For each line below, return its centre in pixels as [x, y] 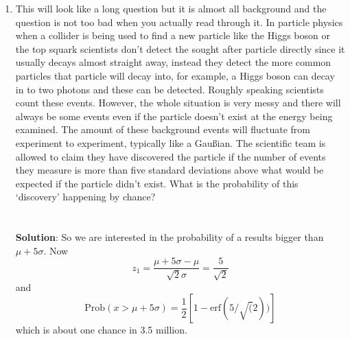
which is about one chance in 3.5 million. [101, 330]
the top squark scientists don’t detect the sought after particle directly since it [180, 48]
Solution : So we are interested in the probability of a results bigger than [170, 237]
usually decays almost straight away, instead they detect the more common [173, 62]
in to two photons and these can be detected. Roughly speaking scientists [170, 89]
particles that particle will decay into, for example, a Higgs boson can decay [175, 75]
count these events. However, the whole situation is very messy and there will [178, 103]
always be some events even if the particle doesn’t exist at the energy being [174, 116]
